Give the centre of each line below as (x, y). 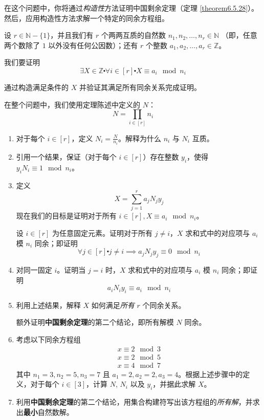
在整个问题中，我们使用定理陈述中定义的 (72, 104)
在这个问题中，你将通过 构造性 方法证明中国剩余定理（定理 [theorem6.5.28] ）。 (131, 8)
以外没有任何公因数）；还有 (93, 45)
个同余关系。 (164, 305)
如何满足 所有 (113, 305)
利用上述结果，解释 (48, 305)
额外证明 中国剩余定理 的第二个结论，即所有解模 (95, 322)
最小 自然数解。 (48, 412)
